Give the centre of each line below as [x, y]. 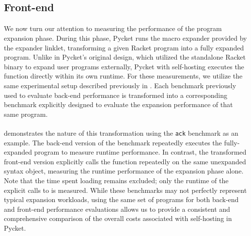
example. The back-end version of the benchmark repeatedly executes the [113, 142]
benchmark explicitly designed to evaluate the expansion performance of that [118, 104]
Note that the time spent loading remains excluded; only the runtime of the [116, 180]
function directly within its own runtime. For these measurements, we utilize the [123, 76]
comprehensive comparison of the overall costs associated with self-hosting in [118, 218]
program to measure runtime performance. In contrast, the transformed [140, 152]
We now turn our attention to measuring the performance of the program [113, 28]
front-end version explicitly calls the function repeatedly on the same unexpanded [125, 161]
